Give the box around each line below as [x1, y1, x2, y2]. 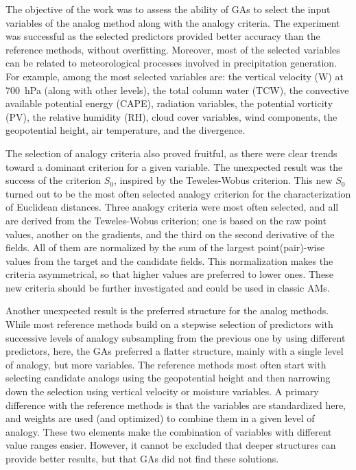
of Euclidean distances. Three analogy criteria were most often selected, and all [5, 200, 339, 214]
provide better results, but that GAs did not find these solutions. [5, 451, 279, 465]
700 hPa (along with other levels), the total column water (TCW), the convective [5, 82, 349, 97]
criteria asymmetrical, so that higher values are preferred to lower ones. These [5, 267, 333, 281]
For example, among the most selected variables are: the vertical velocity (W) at [5, 69, 344, 83]
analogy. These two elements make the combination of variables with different [5, 424, 332, 438]
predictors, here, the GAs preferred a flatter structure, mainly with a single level [5, 344, 344, 358]
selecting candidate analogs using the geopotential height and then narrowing [5, 371, 331, 385]
